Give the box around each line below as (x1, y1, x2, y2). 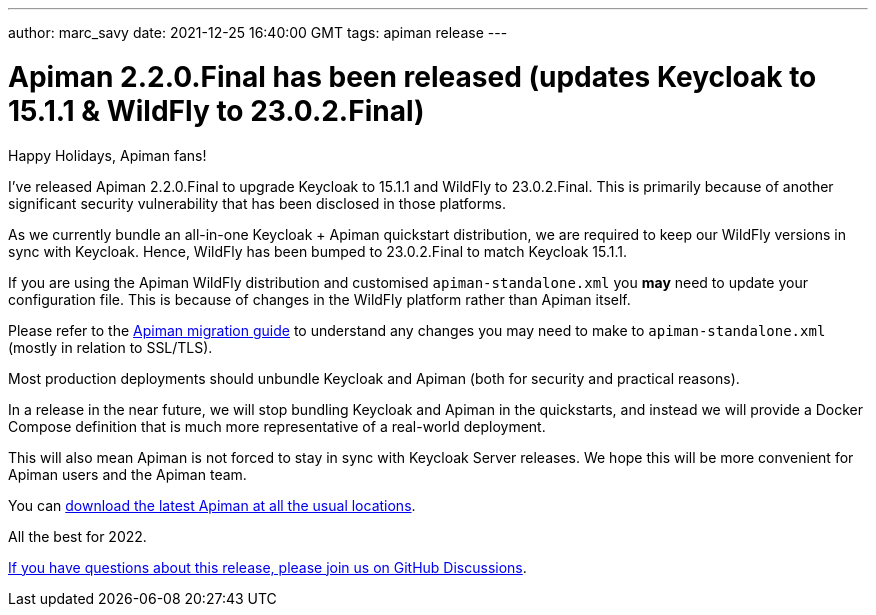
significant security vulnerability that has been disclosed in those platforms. (8, 194, 506, 212)
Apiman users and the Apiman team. (8, 465, 247, 483)
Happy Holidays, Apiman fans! (8, 146, 207, 164)
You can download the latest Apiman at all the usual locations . (8, 496, 416, 514)
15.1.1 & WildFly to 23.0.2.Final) (8, 93, 425, 128)
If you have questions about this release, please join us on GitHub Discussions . (8, 558, 527, 576)
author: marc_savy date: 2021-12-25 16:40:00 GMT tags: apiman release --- (8, 24, 508, 41)
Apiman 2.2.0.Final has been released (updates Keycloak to (8, 59, 817, 94)
